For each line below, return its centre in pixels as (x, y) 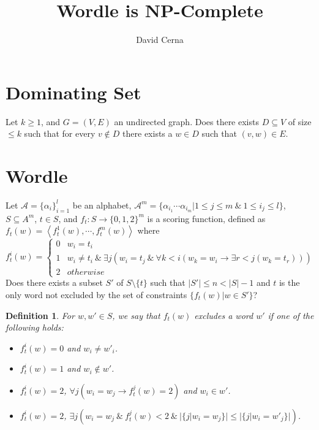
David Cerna (160, 40)
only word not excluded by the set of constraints (96, 295)
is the (289, 282)
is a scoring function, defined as (206, 218)
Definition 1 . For (40, 315)
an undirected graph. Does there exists (186, 121)
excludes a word (224, 315)
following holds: (35, 327)
